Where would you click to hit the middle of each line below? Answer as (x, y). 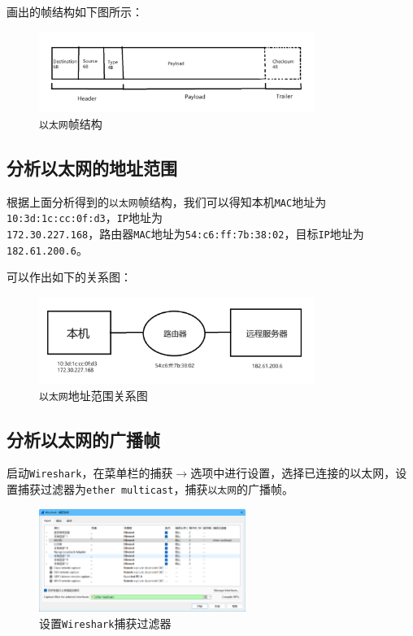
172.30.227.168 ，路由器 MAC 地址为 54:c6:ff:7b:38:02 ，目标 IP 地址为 (185, 234)
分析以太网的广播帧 (83, 439)
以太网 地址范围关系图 (93, 395)
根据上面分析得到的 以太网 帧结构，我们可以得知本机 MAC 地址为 (167, 201)
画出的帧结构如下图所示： (75, 11)
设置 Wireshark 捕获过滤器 (105, 623)
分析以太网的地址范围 (92, 167)
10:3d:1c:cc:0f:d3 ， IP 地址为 (85, 218)
